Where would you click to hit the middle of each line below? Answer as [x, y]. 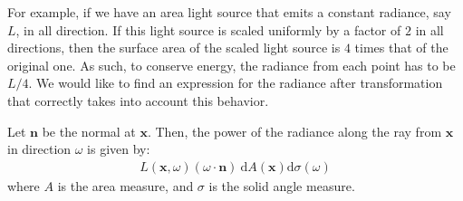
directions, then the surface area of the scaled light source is [174, 48]
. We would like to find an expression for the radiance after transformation [236, 83]
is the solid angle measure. [282, 185]
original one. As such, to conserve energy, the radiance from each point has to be [231, 65]
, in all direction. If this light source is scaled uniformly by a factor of [208, 29]
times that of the [401, 48]
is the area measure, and [125, 185]
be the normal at [89, 131]
